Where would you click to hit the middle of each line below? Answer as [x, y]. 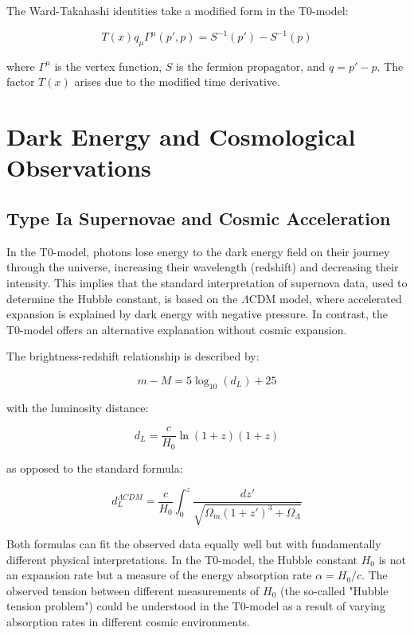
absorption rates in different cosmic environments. [128, 621]
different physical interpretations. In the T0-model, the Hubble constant [182, 559]
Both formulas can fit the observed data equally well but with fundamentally [194, 543]
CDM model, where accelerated [325, 298]
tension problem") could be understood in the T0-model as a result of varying [196, 606]
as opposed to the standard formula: [95, 467]
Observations [79, 168]
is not [392, 559]
